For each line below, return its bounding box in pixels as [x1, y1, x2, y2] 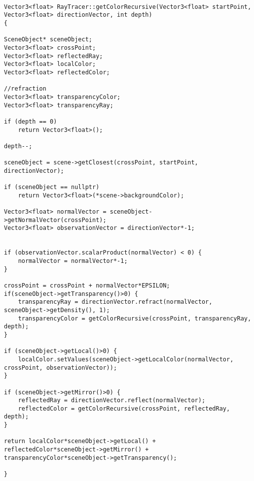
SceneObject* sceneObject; [4, 36, 92, 43]
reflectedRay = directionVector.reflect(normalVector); [18, 397, 206, 404]
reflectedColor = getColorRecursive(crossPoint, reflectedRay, [18, 405, 230, 412]
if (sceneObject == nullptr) [4, 184, 100, 191]
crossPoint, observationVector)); [4, 364, 117, 371]
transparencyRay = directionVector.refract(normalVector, [18, 298, 213, 306]
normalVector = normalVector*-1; [18, 257, 128, 264]
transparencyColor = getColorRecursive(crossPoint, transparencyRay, [18, 315, 252, 322]
